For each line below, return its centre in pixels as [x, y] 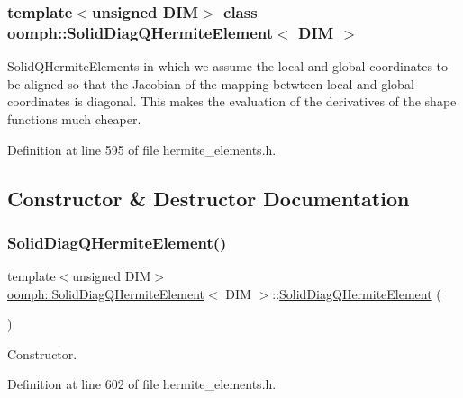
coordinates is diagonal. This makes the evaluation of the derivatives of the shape [232, 101]
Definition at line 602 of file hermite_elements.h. [142, 384]
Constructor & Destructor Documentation [209, 198]
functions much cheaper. [74, 118]
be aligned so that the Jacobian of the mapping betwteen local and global [211, 83]
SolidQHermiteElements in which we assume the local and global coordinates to [228, 66]
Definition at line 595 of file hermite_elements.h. [142, 149]
